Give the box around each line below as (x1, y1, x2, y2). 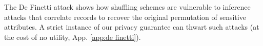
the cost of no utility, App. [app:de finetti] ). (4, 31, 141, 42)
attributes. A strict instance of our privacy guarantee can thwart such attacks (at (4, 21, 259, 32)
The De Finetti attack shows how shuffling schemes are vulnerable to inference (4, 2, 251, 12)
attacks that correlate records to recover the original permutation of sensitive (4, 11, 246, 22)
